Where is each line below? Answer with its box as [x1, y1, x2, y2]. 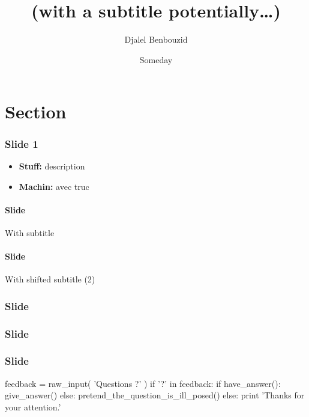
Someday [139, 53, 173, 65]
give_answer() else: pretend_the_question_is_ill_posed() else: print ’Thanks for [5, 389, 305, 401]
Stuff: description [19, 159, 85, 172]
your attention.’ [5, 400, 61, 413]
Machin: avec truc [19, 180, 89, 192]
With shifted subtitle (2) [5, 273, 95, 285]
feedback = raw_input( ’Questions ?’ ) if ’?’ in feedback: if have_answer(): [5, 377, 281, 389]
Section [5, 99, 67, 123]
